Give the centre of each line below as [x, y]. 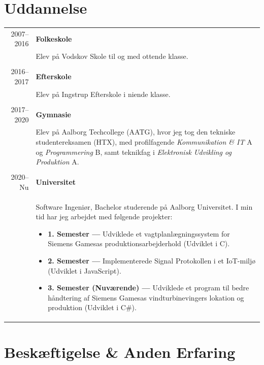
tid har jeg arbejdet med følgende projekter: [104, 217]
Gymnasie [53, 114]
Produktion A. [57, 162]
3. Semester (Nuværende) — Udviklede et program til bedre [148, 288]
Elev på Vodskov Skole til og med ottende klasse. [112, 56]
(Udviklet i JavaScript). [85, 270]
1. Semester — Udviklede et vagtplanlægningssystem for [139, 233]
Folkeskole [54, 38]
